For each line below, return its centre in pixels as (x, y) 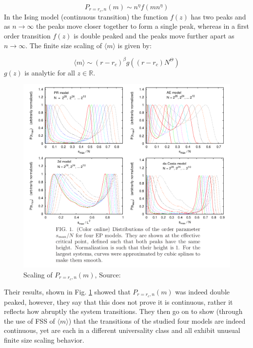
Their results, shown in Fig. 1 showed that (67, 291)
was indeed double (203, 291)
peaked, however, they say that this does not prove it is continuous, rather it (118, 302)
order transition (27, 36)
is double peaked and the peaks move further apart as (154, 36)
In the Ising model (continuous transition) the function (86, 16)
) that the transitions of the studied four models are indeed (157, 321)
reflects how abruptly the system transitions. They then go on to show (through (123, 311)
